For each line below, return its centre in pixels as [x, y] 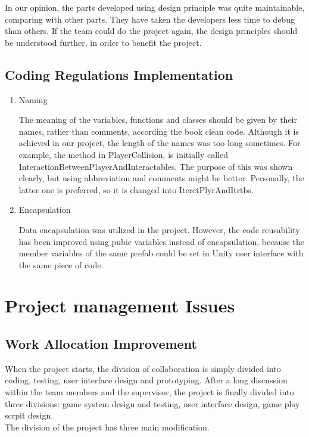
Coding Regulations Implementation [119, 74]
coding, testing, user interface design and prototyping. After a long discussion [146, 380]
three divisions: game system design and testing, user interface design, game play [152, 403]
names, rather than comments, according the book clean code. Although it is [159, 131]
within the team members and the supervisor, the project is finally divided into [149, 392]
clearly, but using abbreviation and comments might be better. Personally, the [161, 178]
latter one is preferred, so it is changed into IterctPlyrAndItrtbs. [136, 189]
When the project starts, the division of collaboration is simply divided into [143, 368]
